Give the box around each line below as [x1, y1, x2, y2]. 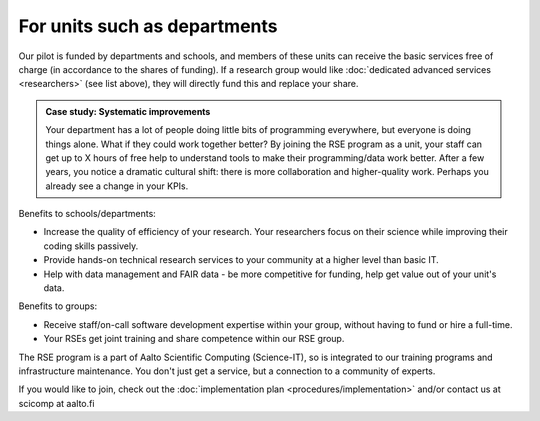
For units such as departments [18, 15, 278, 37]
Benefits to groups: [18, 300, 98, 312]
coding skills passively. [43, 240, 139, 252]
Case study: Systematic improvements [45, 105, 211, 117]
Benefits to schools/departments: [18, 208, 157, 220]
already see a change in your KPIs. [45, 180, 189, 192]
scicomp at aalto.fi [18, 397, 95, 409]
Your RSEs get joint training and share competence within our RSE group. [43, 333, 345, 345]
